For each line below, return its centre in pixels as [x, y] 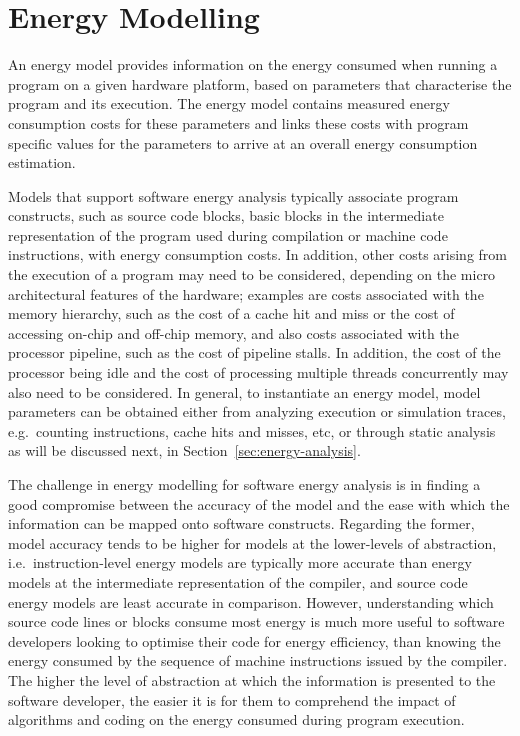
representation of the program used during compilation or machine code [228, 234]
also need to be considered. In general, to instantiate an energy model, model [244, 391]
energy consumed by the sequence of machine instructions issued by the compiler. [258, 660]
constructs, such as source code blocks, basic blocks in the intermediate [226, 215]
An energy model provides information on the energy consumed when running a [253, 64]
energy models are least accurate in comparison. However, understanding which [251, 601]
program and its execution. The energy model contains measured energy [229, 103]
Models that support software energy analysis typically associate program [233, 195]
